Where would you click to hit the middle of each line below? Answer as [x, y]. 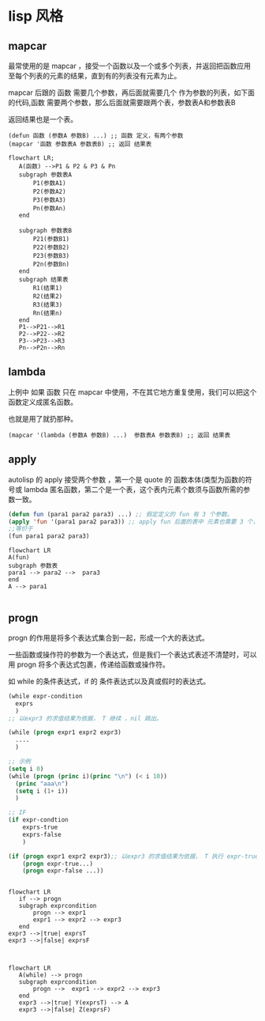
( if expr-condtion [38, 820]
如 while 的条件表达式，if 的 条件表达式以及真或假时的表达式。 [109, 681]
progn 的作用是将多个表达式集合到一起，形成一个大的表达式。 [108, 637]
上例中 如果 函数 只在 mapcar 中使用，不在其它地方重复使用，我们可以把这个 [132, 391]
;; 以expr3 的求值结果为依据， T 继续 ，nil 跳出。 [85, 718]
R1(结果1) [48, 288]
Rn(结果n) [48, 313]
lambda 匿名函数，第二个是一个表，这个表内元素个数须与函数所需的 [133, 489]
